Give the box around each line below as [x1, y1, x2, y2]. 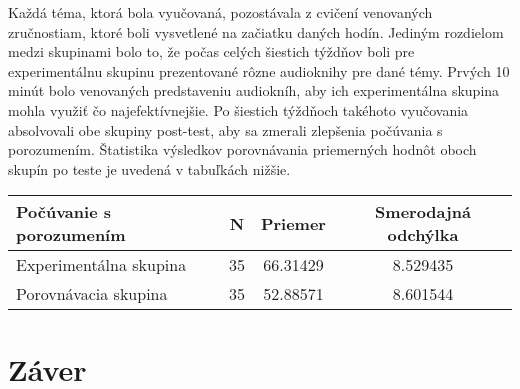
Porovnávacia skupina [16, 282, 168, 306]
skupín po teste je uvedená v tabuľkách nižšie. [8, 158, 291, 179]
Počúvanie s [16, 200, 111, 224]
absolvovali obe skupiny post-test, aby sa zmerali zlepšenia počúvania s [8, 119, 443, 140]
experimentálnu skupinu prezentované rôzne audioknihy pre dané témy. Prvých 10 [8, 60, 510, 81]
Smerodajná [375, 200, 471, 224]
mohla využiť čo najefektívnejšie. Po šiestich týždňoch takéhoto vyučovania [8, 99, 469, 120]
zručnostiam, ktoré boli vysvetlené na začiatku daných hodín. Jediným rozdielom [8, 21, 504, 42]
